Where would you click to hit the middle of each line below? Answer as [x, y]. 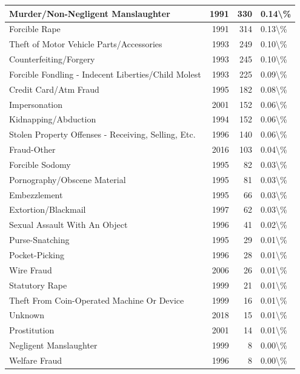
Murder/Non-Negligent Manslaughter [90, 13]
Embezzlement [36, 194]
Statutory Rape [38, 285]
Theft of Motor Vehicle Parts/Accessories [86, 44]
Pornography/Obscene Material [68, 179]
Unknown [27, 315]
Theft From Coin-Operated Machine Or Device [97, 300]
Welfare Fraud [36, 360]
